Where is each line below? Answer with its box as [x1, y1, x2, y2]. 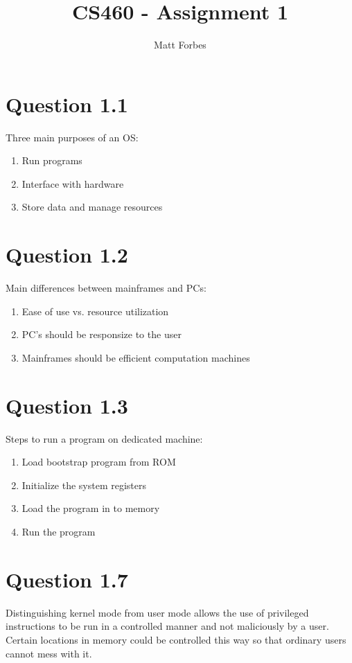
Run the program [21, 524, 96, 539]
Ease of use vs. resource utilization [21, 303, 169, 318]
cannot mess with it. [6, 646, 92, 660]
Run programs [21, 153, 82, 168]
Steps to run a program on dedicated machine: [6, 431, 203, 445]
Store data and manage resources [21, 200, 163, 214]
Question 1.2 [6, 240, 128, 269]
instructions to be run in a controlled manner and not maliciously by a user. [6, 619, 329, 633]
